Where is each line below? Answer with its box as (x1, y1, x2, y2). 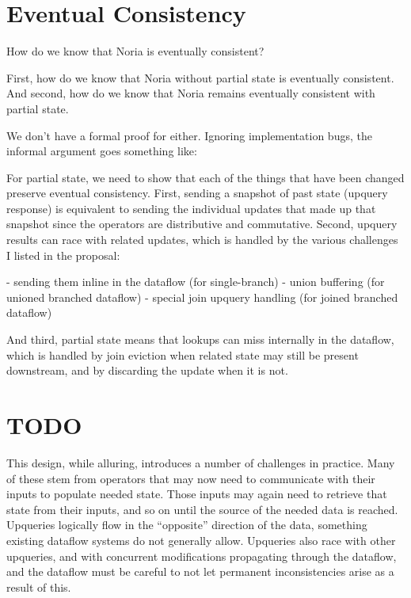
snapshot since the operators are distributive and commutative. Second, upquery (6, 215, 398, 232)
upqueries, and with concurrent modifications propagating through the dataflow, (6, 547, 397, 564)
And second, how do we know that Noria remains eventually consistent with (6, 85, 375, 101)
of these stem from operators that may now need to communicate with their (6, 470, 375, 486)
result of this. (6, 578, 71, 595)
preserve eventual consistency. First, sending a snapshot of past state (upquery (6, 185, 388, 201)
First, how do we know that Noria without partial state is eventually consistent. (6, 69, 394, 86)
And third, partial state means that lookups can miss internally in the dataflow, (6, 331, 394, 348)
